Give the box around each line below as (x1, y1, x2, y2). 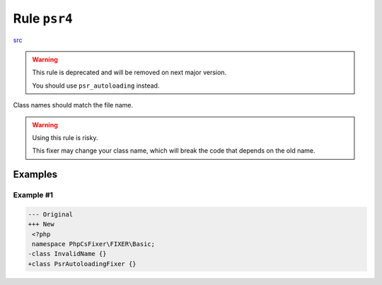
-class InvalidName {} (28, 250, 107, 258)
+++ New (28, 220, 54, 228)
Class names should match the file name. (13, 101, 134, 110)
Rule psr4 (13, 11, 74, 26)
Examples (13, 168, 58, 180)
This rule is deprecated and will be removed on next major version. (32, 68, 226, 77)
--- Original (28, 210, 74, 219)
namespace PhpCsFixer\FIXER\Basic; (32, 240, 156, 248)
